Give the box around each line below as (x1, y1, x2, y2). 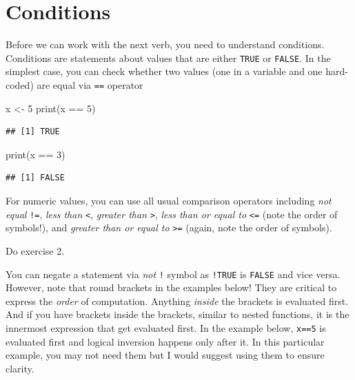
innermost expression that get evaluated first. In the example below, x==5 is (6, 320, 326, 335)
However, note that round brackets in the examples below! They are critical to (6, 280, 337, 295)
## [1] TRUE (6, 127, 60, 137)
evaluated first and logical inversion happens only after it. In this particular (6, 334, 325, 348)
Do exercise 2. (6, 243, 65, 257)
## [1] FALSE (6, 173, 65, 183)
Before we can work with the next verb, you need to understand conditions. (6, 37, 325, 52)
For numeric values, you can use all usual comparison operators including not (6, 193, 332, 207)
